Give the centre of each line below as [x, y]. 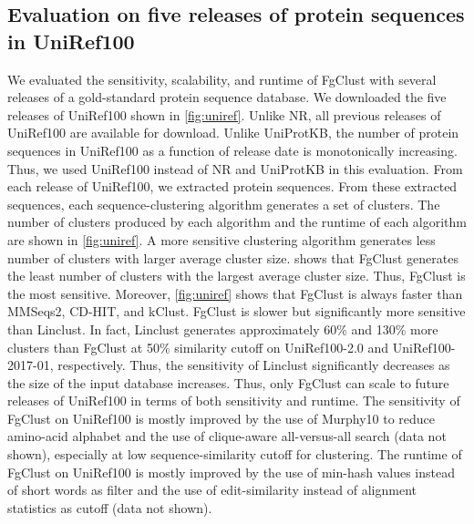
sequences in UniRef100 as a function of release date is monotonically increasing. [232, 150]
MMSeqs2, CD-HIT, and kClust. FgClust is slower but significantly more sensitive [237, 311]
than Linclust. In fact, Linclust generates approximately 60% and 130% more [223, 329]
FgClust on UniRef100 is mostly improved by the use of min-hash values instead [231, 472]
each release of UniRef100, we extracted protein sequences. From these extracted [232, 186]
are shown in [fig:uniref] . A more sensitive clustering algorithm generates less [222, 239]
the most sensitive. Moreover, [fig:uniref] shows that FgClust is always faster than [235, 293]
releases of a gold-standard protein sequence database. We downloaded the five [227, 97]
